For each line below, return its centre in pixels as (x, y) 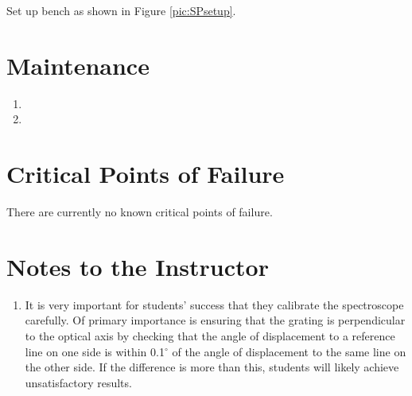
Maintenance (78, 65)
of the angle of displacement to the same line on (289, 351)
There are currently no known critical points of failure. (140, 212)
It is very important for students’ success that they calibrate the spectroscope (214, 304)
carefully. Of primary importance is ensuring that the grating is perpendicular (215, 320)
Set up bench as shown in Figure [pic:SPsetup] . (121, 10)
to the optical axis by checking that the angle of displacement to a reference (210, 335)
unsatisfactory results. (78, 382)
